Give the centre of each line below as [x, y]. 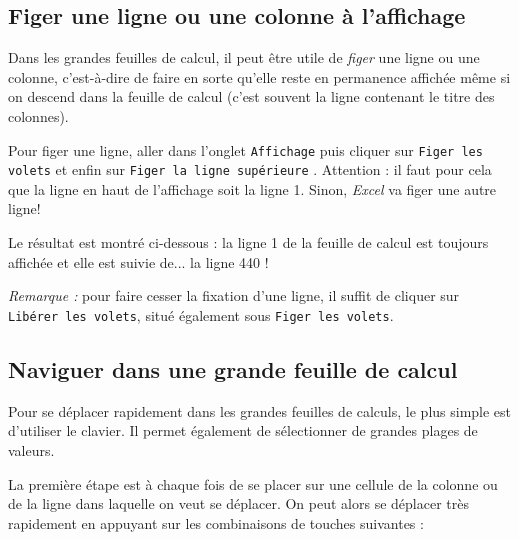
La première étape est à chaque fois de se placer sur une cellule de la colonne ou [253, 483]
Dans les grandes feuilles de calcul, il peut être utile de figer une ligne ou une [244, 57]
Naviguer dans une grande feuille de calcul [233, 368]
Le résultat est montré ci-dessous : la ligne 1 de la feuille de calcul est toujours [248, 242]
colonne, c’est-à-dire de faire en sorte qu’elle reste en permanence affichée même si [259, 76]
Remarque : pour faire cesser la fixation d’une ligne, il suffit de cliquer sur [234, 295]
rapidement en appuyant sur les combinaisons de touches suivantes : [216, 522]
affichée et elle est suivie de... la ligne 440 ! [138, 261]
